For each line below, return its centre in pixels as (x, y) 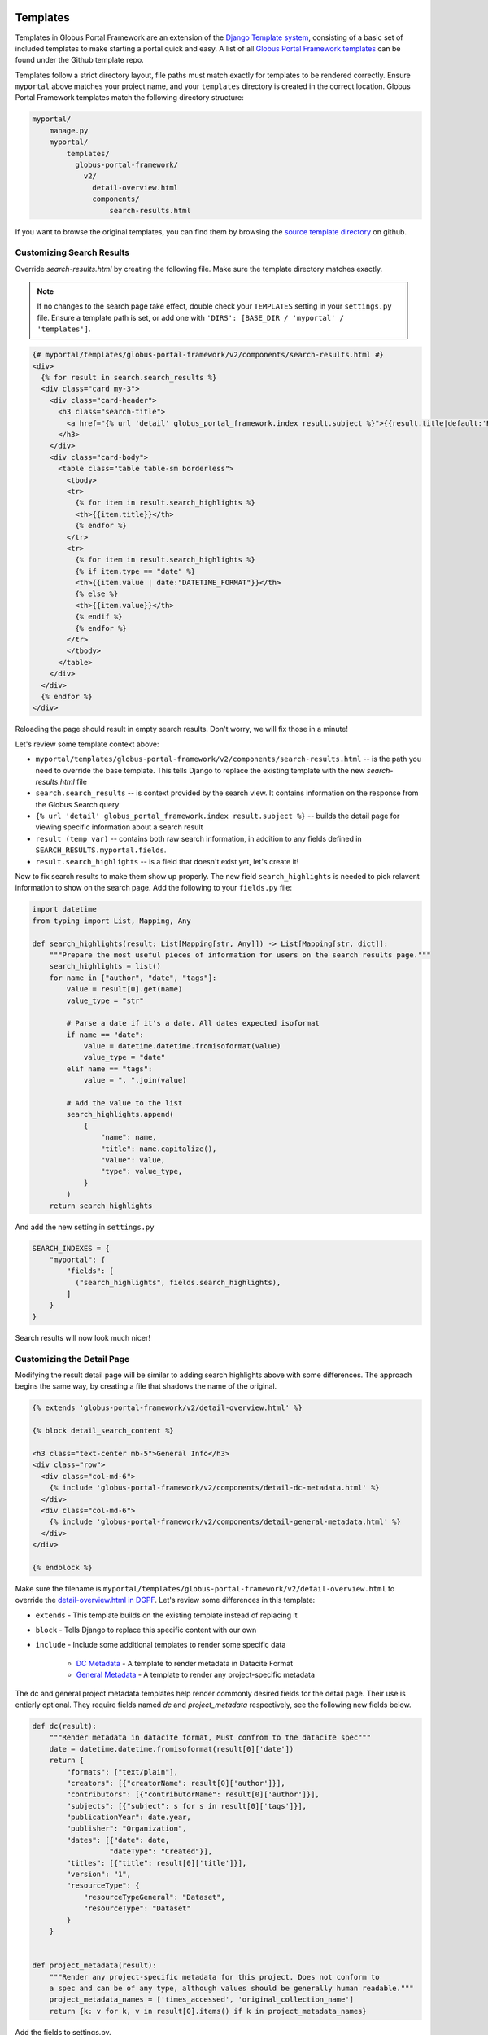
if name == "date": (105, 1035)
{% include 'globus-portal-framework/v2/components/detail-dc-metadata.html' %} (214, 1488)
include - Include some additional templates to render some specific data (161, 1645)
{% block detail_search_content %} (103, 1431)
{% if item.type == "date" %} (135, 571)
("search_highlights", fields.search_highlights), (178, 1282)
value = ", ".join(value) (135, 1080)
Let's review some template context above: (87, 744)
